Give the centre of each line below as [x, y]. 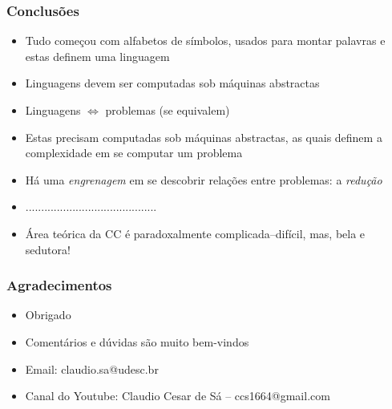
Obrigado [48, 315]
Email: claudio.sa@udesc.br [92, 369]
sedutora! [48, 249]
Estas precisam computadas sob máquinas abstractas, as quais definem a [204, 137]
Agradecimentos [59, 285]
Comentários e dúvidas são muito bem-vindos [137, 341]
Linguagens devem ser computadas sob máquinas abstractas [172, 83]
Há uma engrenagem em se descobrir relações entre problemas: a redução [204, 179]
